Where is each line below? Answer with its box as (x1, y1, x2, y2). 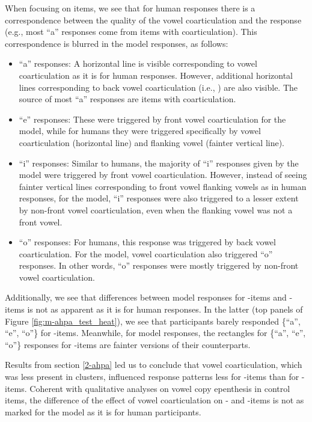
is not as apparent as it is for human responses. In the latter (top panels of (27, 303, 303, 316)
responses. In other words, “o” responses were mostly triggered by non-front (19, 259, 299, 272)
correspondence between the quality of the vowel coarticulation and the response (5, 13, 302, 26)
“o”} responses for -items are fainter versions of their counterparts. (5, 338, 251, 350)
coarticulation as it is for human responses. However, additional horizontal (19, 69, 293, 81)
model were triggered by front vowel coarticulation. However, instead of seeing (19, 168, 307, 181)
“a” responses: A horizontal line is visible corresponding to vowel (19, 57, 257, 70)
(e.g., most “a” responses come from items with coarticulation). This (5, 25, 257, 38)
